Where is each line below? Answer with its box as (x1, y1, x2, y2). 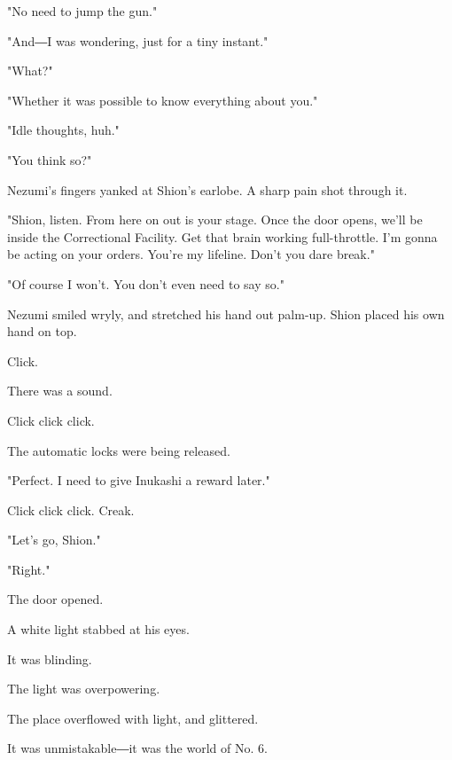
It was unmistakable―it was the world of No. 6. (7, 739, 268, 757)
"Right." (7, 560, 51, 578)
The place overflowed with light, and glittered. (7, 709, 259, 727)
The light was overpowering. (7, 679, 160, 698)
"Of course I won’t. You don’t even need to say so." (7, 274, 284, 293)
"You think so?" (7, 150, 92, 168)
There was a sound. (7, 381, 113, 400)
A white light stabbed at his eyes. (7, 620, 190, 639)
